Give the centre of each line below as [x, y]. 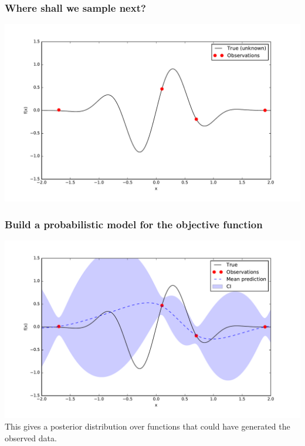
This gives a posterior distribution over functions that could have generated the [148, 426]
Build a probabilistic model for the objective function [134, 224]
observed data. [31, 437]
